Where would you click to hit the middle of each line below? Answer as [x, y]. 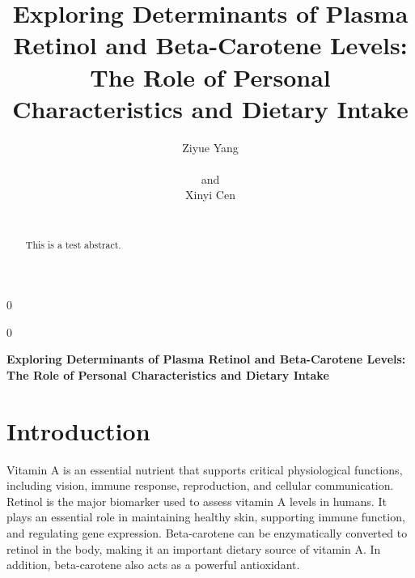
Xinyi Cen [210, 195]
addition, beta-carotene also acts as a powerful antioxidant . [153, 565]
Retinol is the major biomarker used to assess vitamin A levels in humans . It [197, 501]
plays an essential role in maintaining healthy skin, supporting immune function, [206, 517]
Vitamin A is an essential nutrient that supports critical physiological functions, [205, 469]
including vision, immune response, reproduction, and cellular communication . [200, 485]
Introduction [78, 430]
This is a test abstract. [73, 245]
